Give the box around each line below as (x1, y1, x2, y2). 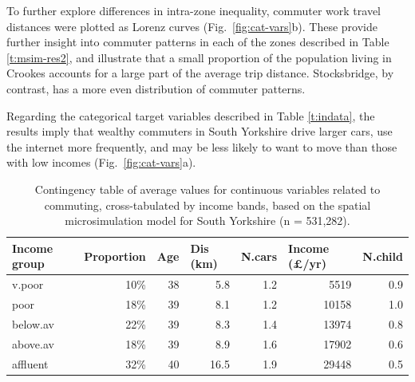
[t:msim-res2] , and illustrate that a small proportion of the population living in (6, 49, 392, 65)
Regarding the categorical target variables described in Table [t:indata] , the (6, 107, 375, 124)
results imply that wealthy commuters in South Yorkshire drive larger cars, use (6, 123, 393, 140)
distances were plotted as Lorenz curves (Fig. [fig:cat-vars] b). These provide (6, 18, 377, 34)
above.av (12, 335, 54, 352)
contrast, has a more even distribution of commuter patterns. (6, 80, 306, 96)
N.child (362, 247, 403, 264)
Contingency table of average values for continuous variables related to (34, 180, 381, 197)
